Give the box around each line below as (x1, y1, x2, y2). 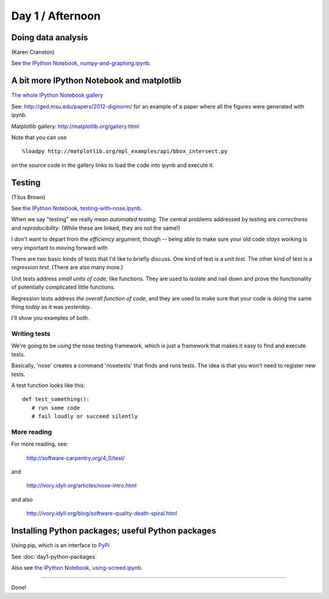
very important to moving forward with (11, 244, 108, 251)
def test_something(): (22, 396, 90, 403)
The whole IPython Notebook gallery (11, 91, 104, 99)
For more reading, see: (11, 441, 68, 448)
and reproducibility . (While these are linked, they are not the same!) (11, 224, 180, 232)
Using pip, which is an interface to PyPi (11, 542, 110, 549)
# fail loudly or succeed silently (31, 413, 138, 420)
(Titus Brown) (11, 193, 46, 200)
